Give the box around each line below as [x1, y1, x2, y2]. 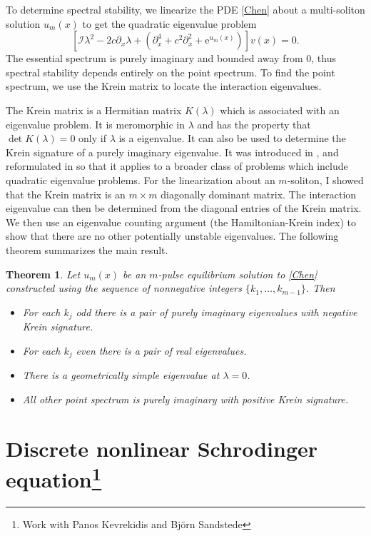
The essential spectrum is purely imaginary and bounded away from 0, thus [6, 51, 336, 66]
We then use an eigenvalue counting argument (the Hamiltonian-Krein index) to [6, 214, 356, 229]
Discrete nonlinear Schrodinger [6, 433, 318, 462]
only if [78, 131, 106, 146]
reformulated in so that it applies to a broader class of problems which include [6, 158, 348, 173]
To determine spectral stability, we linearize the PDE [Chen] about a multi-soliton [6, 2, 365, 16]
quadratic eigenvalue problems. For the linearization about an [6, 172, 275, 187]
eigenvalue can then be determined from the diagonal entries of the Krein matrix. [6, 201, 362, 216]
